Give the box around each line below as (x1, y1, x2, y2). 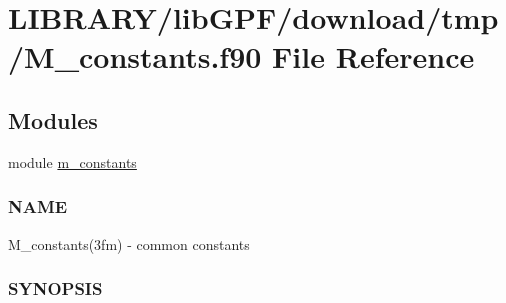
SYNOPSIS (8, 276, 103, 301)
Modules (8, 104, 98, 135)
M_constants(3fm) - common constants (8, 233, 250, 254)
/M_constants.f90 (8, 36, 262, 77)
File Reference (272, 36, 475, 77)
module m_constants (8, 151, 137, 172)
